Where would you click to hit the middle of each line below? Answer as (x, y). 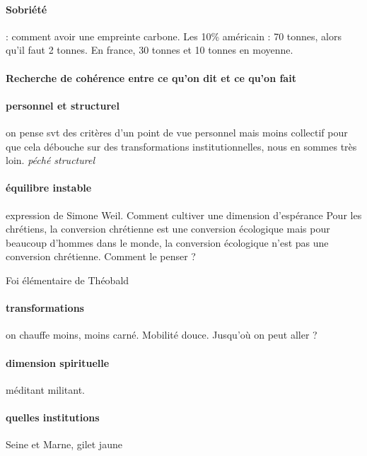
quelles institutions (53, 417)
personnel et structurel (63, 105)
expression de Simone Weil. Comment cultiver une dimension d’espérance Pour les (184, 215)
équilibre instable (49, 188)
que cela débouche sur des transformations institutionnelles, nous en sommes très (181, 146)
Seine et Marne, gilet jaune (64, 444)
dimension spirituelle (58, 362)
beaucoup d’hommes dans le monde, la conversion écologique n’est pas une (167, 242)
